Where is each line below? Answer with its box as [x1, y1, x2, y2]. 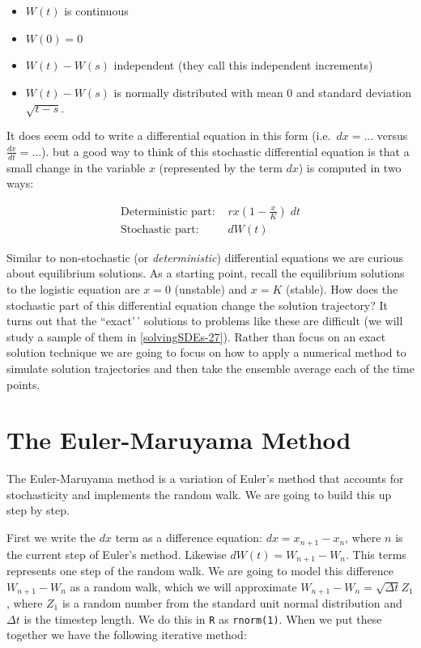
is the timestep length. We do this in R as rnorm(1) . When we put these [23, 610, 382, 627]
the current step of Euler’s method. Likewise [6, 545, 227, 562]
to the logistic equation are [6, 281, 140, 297]
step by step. [6, 502, 70, 519]
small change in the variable [6, 159, 146, 176]
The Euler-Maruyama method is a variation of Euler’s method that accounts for [6, 470, 404, 487]
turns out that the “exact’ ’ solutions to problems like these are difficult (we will [6, 312, 403, 329]
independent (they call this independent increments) [113, 57, 373, 74]
